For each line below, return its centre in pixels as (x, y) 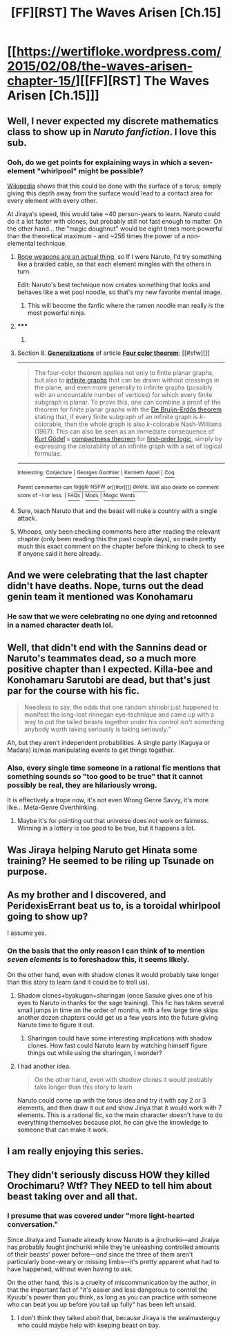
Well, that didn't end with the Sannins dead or (107, 647)
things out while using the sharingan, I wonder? (95, 1053)
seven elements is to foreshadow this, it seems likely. (98, 960)
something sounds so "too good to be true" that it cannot (105, 776)
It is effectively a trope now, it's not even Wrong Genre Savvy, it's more (108, 800)
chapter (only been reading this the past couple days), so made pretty (117, 539)
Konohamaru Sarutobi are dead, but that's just (109, 680)
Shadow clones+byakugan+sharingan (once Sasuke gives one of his (115, 995)
